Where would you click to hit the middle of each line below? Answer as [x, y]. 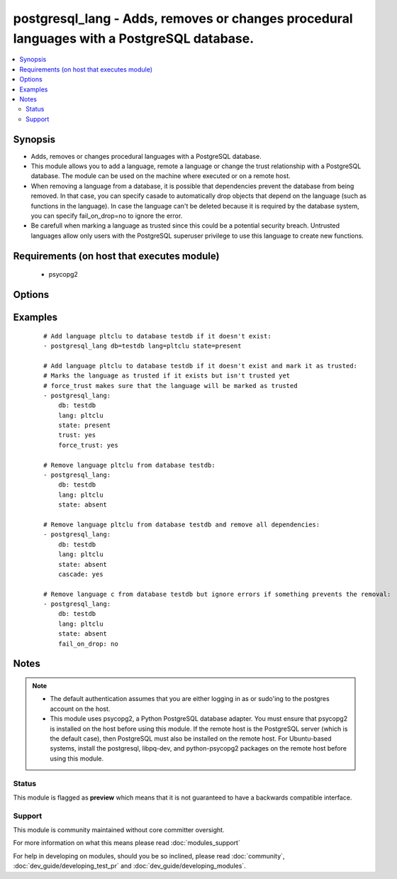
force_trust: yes [88, 445]
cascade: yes [80, 574]
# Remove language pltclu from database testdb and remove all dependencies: [182, 524]
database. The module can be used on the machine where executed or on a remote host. [161, 176]
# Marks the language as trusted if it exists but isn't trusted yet [167, 376]
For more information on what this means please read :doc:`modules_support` [127, 843]
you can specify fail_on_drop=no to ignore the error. [107, 216]
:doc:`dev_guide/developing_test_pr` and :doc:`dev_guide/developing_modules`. [129, 866]
